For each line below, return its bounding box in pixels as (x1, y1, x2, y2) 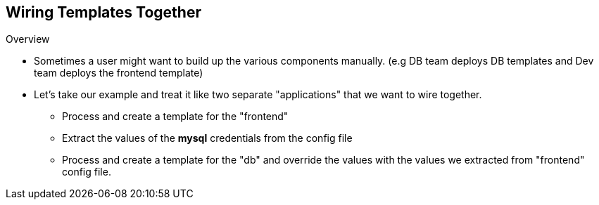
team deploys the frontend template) (34, 67, 203, 79)
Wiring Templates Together (6, 4, 201, 21)
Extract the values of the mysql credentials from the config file (62, 132, 353, 145)
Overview (6, 33, 50, 46)
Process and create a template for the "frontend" (62, 110, 289, 123)
